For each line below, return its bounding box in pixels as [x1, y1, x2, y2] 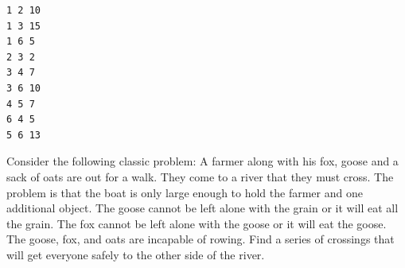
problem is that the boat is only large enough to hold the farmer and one [6, 184, 363, 200]
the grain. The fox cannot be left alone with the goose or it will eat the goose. [6, 215, 387, 231]
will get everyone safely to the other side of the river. [6, 246, 265, 262]
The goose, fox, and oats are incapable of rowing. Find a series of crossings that [6, 231, 395, 247]
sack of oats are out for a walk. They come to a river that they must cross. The [6, 168, 394, 184]
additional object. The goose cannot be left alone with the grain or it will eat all [6, 200, 399, 216]
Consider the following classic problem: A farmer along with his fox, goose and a [6, 153, 399, 169]
